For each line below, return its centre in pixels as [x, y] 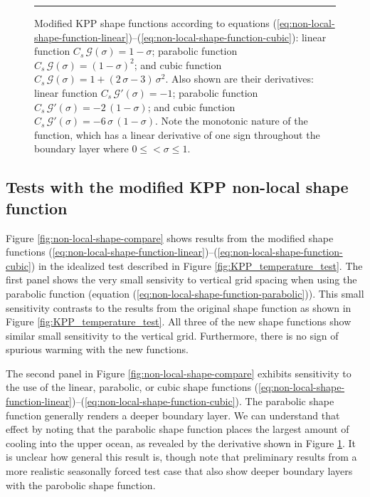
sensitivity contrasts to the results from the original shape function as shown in [179, 307]
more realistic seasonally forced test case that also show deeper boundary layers [179, 471]
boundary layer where [81, 148]
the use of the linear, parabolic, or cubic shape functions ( [132, 387]
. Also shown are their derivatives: [239, 79]
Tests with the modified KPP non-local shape [177, 187]
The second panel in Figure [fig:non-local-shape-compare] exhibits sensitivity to [179, 373]
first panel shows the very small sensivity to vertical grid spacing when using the [181, 279]
